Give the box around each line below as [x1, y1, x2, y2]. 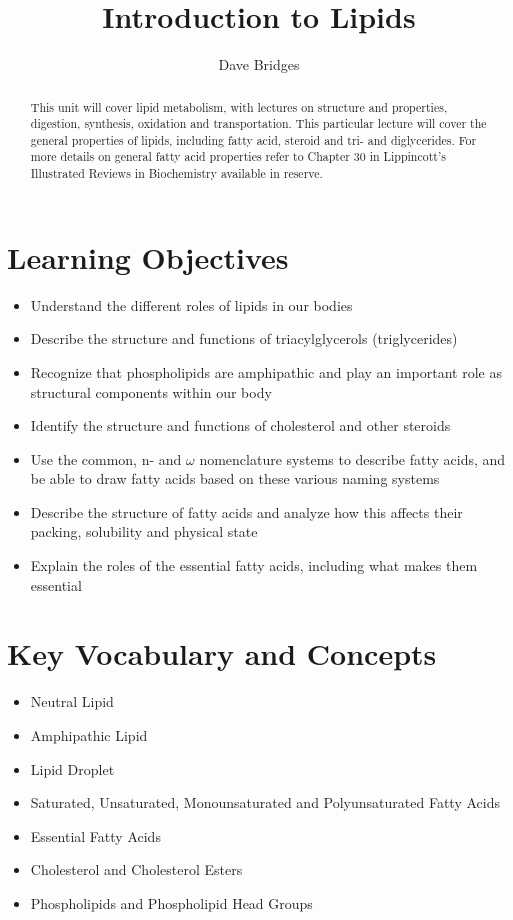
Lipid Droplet [30, 758, 115, 779]
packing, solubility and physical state [30, 521, 258, 542]
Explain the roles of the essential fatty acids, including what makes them [30, 555, 478, 576]
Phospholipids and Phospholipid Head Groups [30, 892, 313, 913]
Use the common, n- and [30, 448, 182, 469]
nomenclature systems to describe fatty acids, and [199, 448, 506, 469]
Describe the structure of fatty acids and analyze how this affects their [30, 501, 463, 522]
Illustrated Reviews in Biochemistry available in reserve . [30, 165, 323, 182]
